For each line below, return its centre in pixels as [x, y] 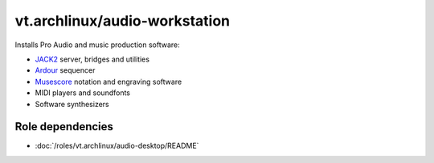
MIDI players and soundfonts [82, 93]
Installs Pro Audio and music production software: [97, 45]
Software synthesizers [72, 104]
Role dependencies [64, 127]
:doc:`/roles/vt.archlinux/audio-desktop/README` [117, 146]
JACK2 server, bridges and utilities [92, 59]
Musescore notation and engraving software [108, 81]
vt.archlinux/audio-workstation [123, 21]
